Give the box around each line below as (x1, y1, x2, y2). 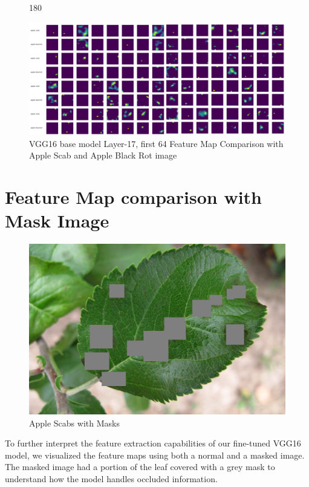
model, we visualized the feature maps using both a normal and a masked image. (5, 448, 305, 461)
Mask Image (5, 208, 109, 233)
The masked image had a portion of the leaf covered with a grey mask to (5, 460, 275, 473)
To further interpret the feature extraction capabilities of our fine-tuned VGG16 (5, 437, 301, 449)
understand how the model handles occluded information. (5, 472, 218, 485)
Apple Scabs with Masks (29, 416, 120, 429)
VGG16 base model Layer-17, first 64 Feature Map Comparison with (29, 137, 284, 149)
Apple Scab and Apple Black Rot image (29, 149, 177, 162)
